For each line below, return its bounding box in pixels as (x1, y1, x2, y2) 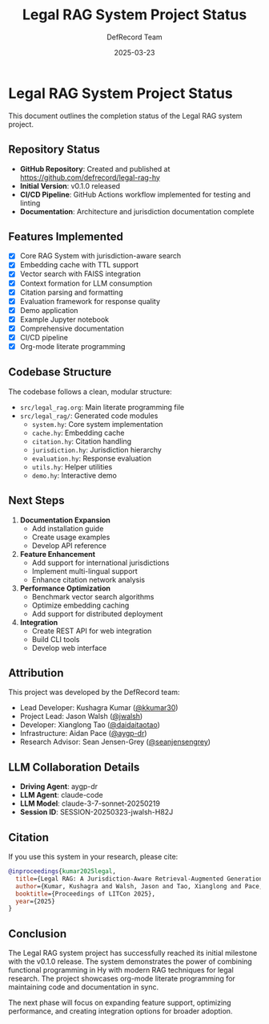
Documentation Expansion (19, 515, 110, 525)
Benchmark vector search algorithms (31, 591, 155, 601)
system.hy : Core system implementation (31, 419, 163, 429)
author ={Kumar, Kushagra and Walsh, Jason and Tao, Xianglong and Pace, (15, 882, 263, 890)
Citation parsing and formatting (19, 287, 123, 297)
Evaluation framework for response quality (19, 296, 161, 306)
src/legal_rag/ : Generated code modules (19, 411, 159, 421)
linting (19, 198, 41, 208)
